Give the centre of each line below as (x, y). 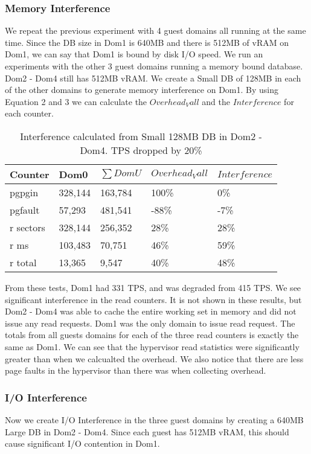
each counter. (29, 113)
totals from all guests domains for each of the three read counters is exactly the (152, 335)
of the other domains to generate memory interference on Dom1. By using (142, 90)
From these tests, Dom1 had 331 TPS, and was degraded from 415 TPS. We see (153, 287)
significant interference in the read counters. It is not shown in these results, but (153, 299)
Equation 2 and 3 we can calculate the (76, 101)
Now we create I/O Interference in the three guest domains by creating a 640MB (154, 419)
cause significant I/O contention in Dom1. (82, 443)
